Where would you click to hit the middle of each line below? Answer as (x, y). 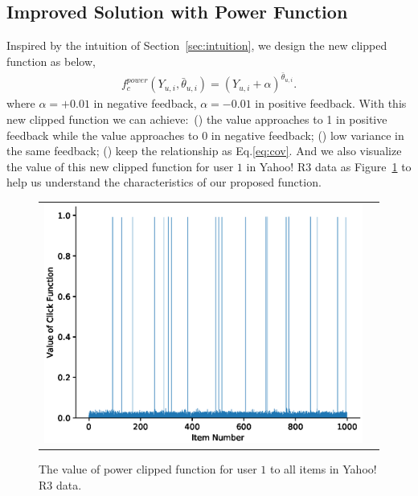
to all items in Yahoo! (323, 469)
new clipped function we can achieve (96, 119)
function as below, (51, 61)
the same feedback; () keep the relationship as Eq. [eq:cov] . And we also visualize (204, 151)
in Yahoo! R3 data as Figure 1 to (329, 166)
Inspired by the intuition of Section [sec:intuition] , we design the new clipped (197, 45)
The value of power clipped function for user (148, 469)
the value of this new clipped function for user (120, 166)
